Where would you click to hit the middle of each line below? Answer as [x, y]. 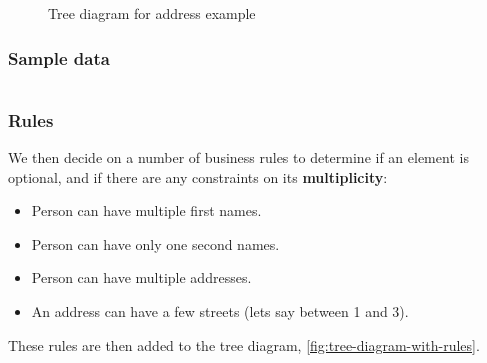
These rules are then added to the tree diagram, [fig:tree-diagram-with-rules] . [244, 344]
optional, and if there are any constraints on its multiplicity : [198, 176]
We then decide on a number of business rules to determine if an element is [238, 157]
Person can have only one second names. [155, 243]
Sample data [59, 57]
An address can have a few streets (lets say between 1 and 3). [220, 311]
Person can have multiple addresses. [141, 277]
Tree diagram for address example [152, 13]
